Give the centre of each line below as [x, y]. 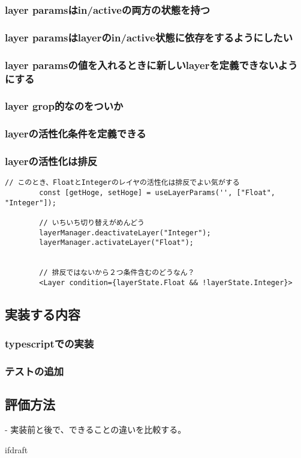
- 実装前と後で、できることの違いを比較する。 [96, 429]
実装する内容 [43, 314]
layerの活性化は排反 [51, 161]
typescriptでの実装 [49, 344]
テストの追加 [34, 371]
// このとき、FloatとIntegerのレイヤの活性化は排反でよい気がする [122, 183]
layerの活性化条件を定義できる [76, 134]
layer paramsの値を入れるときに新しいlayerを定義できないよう [151, 65]
